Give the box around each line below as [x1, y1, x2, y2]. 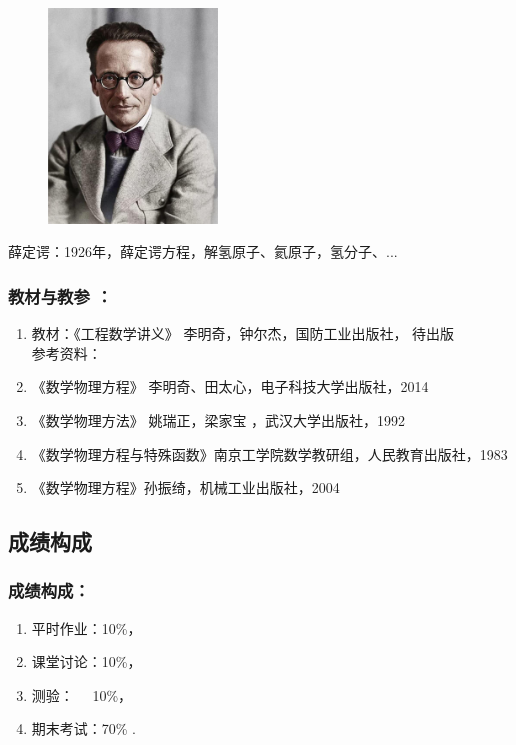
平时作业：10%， [31, 617, 142, 638]
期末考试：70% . [31, 718, 137, 739]
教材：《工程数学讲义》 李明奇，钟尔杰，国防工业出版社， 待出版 [31, 323, 455, 344]
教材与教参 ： [8, 283, 113, 308]
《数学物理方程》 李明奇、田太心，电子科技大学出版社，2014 [31, 376, 429, 397]
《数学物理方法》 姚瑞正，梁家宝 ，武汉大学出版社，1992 [31, 409, 406, 430]
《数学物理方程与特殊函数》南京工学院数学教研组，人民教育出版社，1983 [31, 443, 508, 464]
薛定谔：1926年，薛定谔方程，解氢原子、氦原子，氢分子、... [8, 241, 398, 262]
